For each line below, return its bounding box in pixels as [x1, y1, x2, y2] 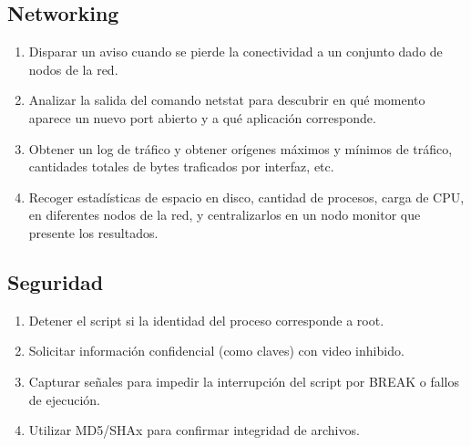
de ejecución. [28, 389, 100, 409]
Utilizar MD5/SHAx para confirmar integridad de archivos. [28, 420, 360, 440]
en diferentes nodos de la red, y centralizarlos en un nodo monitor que [28, 205, 421, 224]
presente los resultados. [28, 223, 159, 242]
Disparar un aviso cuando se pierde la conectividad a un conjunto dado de [28, 42, 443, 61]
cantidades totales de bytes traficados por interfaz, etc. [28, 157, 334, 176]
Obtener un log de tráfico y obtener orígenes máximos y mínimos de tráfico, [28, 139, 453, 158]
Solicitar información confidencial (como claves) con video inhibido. [28, 341, 404, 360]
